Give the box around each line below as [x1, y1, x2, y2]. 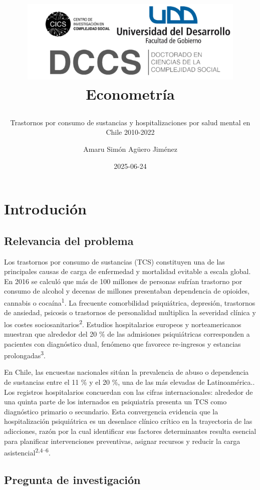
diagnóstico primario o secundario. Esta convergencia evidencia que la [4, 406, 218, 416]
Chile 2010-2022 [106, 127, 155, 137]
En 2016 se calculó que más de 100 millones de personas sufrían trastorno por [4, 276, 242, 286]
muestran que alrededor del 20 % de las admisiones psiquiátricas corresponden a [4, 328, 250, 339]
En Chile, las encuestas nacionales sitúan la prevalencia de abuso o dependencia [4, 367, 249, 377]
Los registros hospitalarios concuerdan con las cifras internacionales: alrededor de [4, 386, 253, 397]
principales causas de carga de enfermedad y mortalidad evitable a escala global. [4, 266, 251, 277]
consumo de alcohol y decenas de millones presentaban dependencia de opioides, [4, 286, 250, 296]
